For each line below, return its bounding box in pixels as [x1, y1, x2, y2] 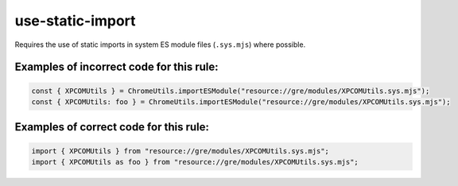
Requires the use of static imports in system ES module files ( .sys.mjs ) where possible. [14, 40, 306, 49]
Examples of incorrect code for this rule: [14, 60, 219, 74]
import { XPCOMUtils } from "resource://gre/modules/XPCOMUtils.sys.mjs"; [31, 146, 330, 155]
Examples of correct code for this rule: [14, 120, 210, 134]
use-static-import [14, 12, 136, 29]
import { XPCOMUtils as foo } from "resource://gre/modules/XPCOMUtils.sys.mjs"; [31, 157, 359, 166]
